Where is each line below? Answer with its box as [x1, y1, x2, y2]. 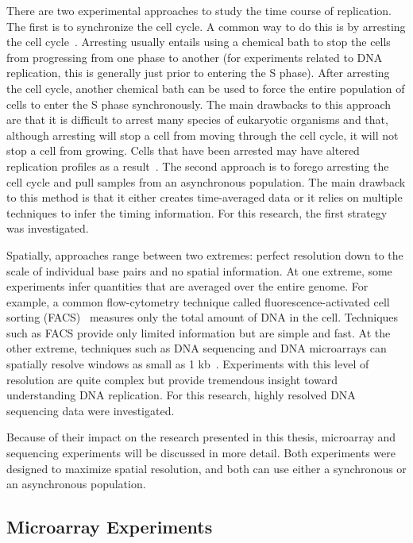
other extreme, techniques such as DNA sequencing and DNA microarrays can [6, 340, 387, 356]
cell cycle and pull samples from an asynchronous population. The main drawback [6, 173, 406, 190]
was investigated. [6, 220, 89, 237]
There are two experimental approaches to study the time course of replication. [6, 2, 392, 18]
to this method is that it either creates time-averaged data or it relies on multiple [6, 189, 403, 206]
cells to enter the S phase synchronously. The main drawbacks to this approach [6, 95, 391, 112]
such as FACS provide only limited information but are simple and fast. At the [6, 324, 391, 341]
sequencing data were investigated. [6, 402, 175, 418]
